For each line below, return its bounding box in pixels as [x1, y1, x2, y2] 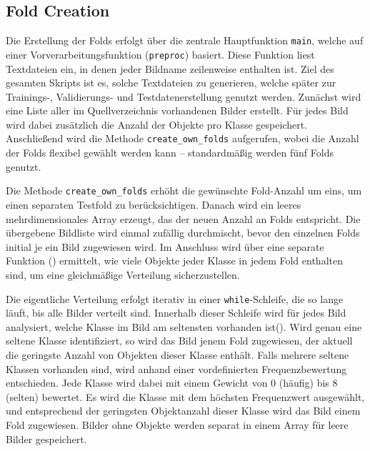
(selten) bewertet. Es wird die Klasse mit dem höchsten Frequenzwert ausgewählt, [6, 389, 365, 404]
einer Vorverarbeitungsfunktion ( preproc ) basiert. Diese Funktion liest [6, 46, 315, 61]
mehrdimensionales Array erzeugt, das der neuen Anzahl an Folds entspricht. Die [6, 211, 361, 226]
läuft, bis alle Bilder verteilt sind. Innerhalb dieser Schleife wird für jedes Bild [6, 305, 346, 320]
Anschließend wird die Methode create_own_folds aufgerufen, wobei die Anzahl [6, 131, 359, 146]
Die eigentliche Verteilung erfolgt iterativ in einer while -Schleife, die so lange [6, 291, 344, 306]
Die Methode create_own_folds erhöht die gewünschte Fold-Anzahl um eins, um [6, 183, 362, 198]
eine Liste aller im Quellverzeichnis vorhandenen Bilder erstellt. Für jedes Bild [6, 103, 349, 118]
